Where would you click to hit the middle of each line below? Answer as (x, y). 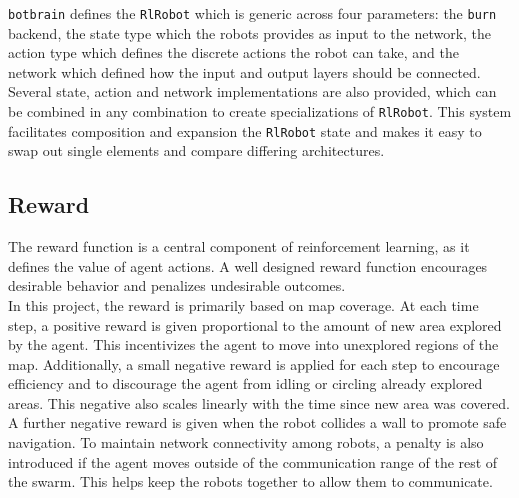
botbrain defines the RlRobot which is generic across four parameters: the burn (252, 13)
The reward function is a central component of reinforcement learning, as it (239, 246)
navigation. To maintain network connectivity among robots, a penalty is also (246, 442)
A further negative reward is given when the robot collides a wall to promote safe (257, 422)
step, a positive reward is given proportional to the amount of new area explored (255, 324)
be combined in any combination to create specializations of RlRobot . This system (260, 111)
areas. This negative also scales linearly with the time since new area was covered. (259, 402)
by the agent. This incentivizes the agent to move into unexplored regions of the (253, 344)
